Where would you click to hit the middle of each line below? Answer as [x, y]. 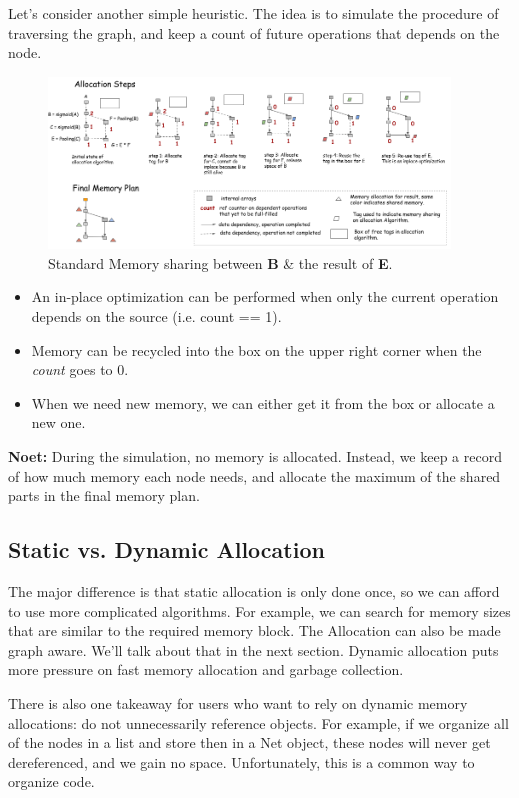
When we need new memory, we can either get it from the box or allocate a [263, 402]
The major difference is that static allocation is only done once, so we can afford [254, 590]
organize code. [51, 781]
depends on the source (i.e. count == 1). [156, 316]
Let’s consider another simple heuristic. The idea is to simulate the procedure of [253, 13]
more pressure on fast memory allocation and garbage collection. [206, 669]
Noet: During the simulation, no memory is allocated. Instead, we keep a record [255, 455]
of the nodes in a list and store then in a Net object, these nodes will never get [249, 742]
